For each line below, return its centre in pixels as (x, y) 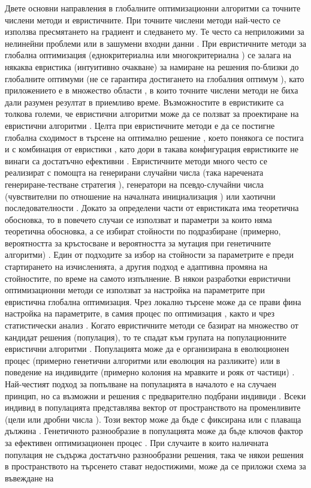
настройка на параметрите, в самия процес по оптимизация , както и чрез (140, 313)
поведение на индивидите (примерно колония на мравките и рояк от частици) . (150, 372)
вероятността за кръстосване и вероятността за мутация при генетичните (138, 243)
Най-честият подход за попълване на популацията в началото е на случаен (141, 384)
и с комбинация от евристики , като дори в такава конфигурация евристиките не (152, 149)
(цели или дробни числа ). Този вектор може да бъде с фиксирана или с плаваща (153, 419)
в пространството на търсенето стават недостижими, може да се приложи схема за (155, 466)
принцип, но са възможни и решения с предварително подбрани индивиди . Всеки (155, 395)
